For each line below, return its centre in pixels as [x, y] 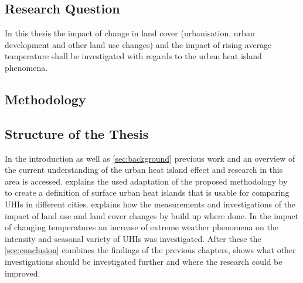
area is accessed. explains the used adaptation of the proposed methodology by [146, 181]
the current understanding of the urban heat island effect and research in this [144, 170]
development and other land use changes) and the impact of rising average [138, 44]
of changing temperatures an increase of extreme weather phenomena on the [142, 227]
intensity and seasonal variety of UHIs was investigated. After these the [133, 238]
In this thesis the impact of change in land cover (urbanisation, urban [130, 33]
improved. [23, 273]
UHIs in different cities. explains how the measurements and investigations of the [150, 204]
